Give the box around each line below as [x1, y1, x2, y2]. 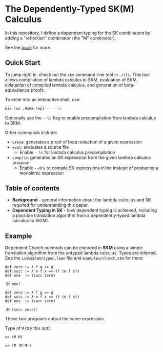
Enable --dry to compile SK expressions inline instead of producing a [19, 165, 159, 171]
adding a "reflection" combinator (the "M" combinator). [5, 35, 116, 41]
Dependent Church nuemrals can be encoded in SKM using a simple [5, 245, 143, 251]
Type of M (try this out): [5, 325, 51, 331]
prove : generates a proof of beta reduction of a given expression [12, 139, 142, 145]
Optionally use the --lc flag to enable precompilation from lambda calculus [5, 115, 156, 120]
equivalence [5, 87, 30, 93]
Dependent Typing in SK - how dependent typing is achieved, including [12, 207, 157, 213]
